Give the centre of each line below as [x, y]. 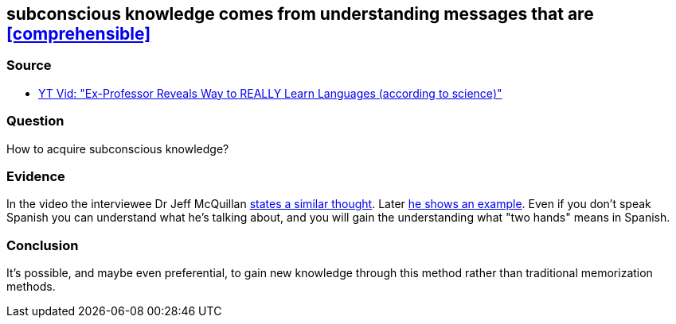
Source [29, 66]
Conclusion [43, 245]
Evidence [36, 176]
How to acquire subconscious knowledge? [118, 148]
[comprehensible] [79, 34]
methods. [31, 287]
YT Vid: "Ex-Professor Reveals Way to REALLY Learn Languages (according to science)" [270, 93]
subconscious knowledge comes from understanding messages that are [300, 14]
